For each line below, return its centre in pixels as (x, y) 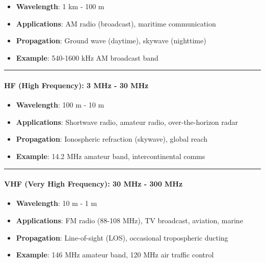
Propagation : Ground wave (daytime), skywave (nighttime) (111, 41)
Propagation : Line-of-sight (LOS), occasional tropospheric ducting (122, 237)
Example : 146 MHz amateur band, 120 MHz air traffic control (115, 255)
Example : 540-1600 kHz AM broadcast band (87, 57)
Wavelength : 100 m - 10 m (60, 105)
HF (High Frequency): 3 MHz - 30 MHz (76, 85)
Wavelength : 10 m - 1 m (57, 203)
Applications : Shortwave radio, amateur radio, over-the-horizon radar (127, 122)
